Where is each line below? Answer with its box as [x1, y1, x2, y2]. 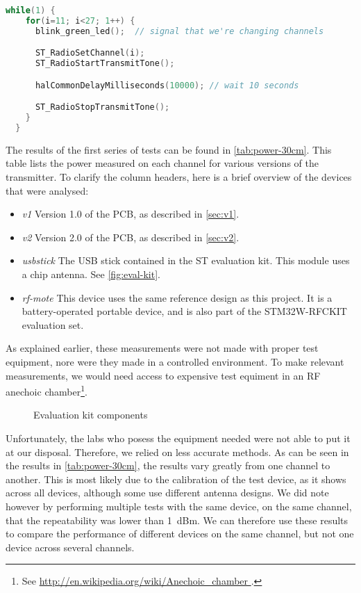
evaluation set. [22, 317, 84, 332]
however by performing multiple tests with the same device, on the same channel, [6, 498, 352, 513]
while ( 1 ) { [6, 6, 56, 15]
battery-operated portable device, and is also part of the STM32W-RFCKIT [22, 304, 347, 318]
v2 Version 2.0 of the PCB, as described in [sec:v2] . [22, 229, 240, 244]
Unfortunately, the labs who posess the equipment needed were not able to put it [6, 431, 351, 445]
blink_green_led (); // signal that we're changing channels [35, 26, 324, 36]
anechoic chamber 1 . [6, 382, 87, 398]
